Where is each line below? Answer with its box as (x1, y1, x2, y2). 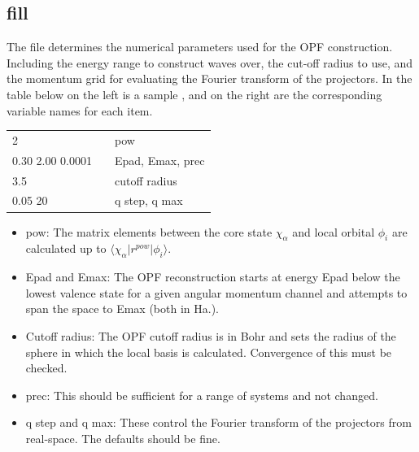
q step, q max (115, 192, 183, 209)
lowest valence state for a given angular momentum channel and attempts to (25, 284, 408, 301)
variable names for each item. (7, 102, 153, 119)
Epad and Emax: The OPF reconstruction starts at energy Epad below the (25, 268, 400, 285)
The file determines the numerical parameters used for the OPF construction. (7, 38, 393, 55)
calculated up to (25, 240, 107, 257)
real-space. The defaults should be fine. (25, 429, 220, 446)
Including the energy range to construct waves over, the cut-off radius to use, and (7, 54, 413, 71)
